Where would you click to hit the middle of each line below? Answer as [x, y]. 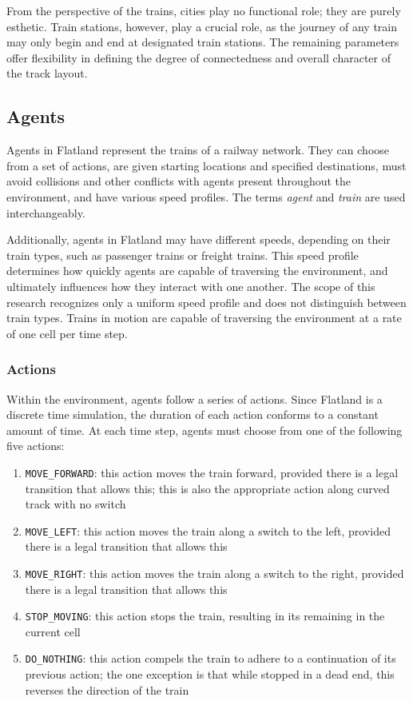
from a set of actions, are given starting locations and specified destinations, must [206, 165]
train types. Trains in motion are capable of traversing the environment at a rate [204, 318]
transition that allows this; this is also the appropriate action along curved [207, 488]
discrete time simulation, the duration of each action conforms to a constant [193, 414]
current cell [53, 631]
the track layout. [47, 73]
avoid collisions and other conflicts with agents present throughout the [179, 181]
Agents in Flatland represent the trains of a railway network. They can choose [198, 150]
